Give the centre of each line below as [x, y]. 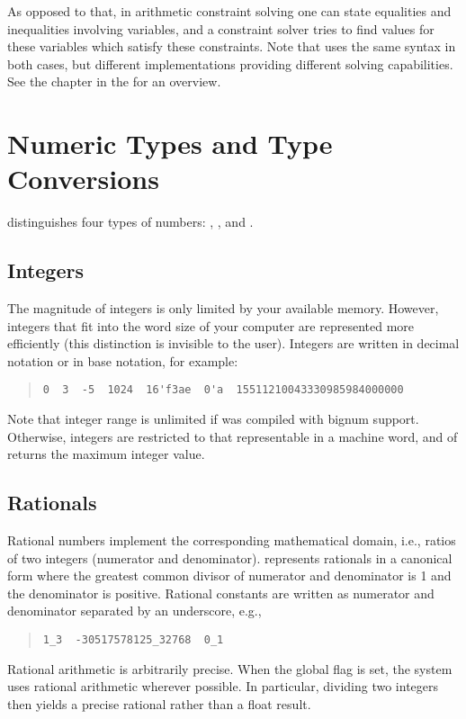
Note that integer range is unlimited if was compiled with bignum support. [213, 419]
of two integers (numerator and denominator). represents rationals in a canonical [230, 557]
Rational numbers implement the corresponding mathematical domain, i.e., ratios [232, 540]
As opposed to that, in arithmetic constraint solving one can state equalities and [229, 11]
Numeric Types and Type [170, 144]
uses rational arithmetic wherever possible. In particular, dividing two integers [223, 686]
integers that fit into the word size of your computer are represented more [211, 325]
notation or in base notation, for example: [123, 360]
